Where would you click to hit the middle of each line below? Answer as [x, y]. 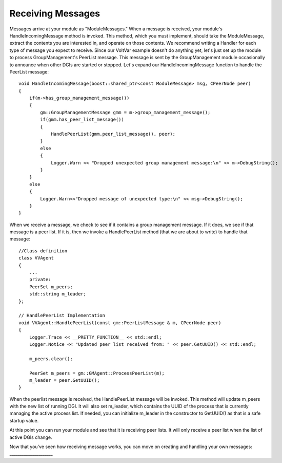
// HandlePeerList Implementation [62, 316]
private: [40, 280]
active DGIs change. [31, 437]
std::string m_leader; [58, 294]
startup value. [24, 420]
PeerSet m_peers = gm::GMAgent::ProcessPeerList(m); [97, 373]
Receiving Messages [55, 13]
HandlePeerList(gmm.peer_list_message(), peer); [113, 134]
